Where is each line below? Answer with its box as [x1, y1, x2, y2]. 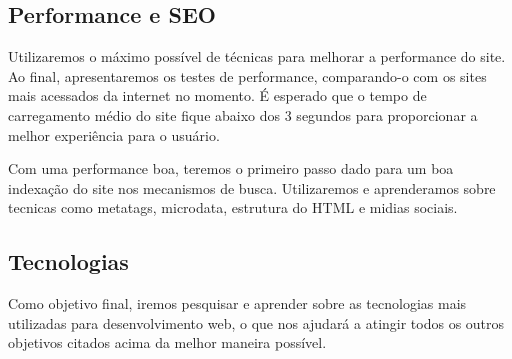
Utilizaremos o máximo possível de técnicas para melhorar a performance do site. [8, 46, 506, 67]
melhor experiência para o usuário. [8, 124, 220, 145]
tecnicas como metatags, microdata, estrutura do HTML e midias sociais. [8, 197, 458, 218]
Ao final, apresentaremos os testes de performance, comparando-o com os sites [8, 65, 487, 86]
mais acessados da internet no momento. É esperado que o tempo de [8, 85, 427, 106]
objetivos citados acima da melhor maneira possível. [8, 332, 327, 353]
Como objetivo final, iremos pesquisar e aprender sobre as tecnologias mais [8, 293, 467, 314]
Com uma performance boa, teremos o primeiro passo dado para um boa [8, 158, 454, 179]
